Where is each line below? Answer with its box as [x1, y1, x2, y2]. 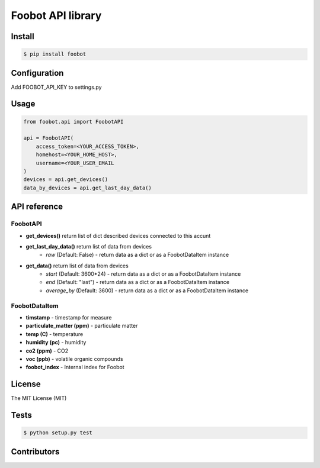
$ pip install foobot [23, 51, 87, 57]
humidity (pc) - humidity [25, 339, 87, 346]
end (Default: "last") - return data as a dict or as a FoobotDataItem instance [46, 279, 230, 286]
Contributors [11, 447, 60, 457]
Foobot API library [11, 9, 102, 22]
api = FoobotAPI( [23, 135, 74, 141]
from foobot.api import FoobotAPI [23, 118, 124, 125]
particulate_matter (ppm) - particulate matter [25, 322, 138, 330]
